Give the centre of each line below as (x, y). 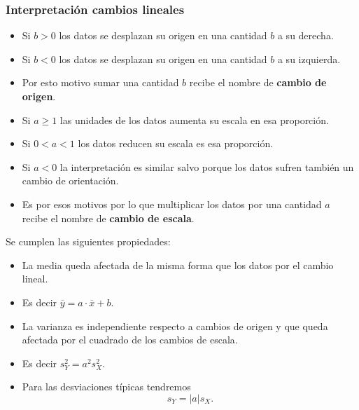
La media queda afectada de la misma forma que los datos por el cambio (178, 265)
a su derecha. (305, 35)
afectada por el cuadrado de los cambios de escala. (130, 340)
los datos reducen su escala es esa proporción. (176, 143)
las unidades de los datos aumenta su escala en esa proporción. (194, 119)
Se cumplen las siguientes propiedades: (88, 241)
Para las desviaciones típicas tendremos (106, 387)
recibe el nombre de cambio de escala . (108, 218)
